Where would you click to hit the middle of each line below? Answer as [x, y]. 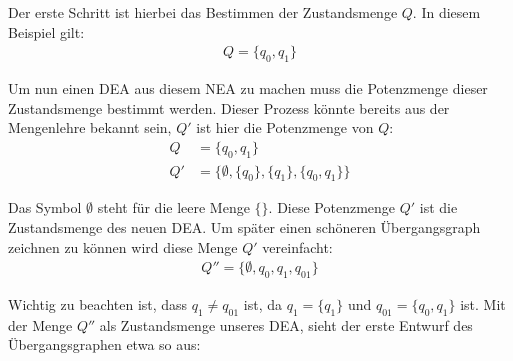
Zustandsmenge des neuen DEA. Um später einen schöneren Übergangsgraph [244, 227]
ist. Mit [483, 304]
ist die [438, 207]
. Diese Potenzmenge [332, 207]
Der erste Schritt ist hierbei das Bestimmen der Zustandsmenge [203, 12]
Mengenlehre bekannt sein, [90, 127]
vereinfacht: [297, 246]
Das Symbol [45, 207]
